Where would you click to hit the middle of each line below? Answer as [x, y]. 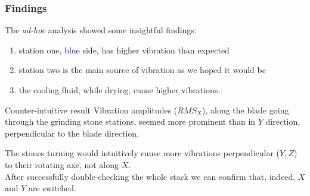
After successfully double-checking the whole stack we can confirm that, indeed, [150, 176]
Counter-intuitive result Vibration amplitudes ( [91, 110]
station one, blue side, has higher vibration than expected [124, 50]
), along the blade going [246, 110]
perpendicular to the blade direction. [72, 133]
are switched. [52, 188]
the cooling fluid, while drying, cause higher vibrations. [120, 90]
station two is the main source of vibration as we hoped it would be [142, 70]
